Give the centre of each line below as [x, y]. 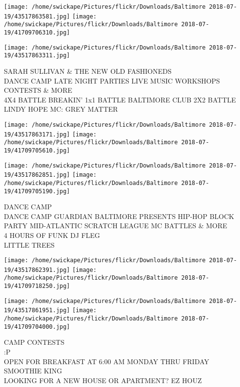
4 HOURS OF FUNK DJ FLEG [52, 235]
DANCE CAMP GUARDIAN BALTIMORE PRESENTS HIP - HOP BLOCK [119, 216]
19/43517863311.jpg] [37, 56]
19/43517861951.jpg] [37, 311]
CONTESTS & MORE [38, 90]
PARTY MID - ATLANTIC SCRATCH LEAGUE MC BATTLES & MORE [116, 226]
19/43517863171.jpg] [37, 134]
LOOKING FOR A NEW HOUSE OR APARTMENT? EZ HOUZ [103, 380]
